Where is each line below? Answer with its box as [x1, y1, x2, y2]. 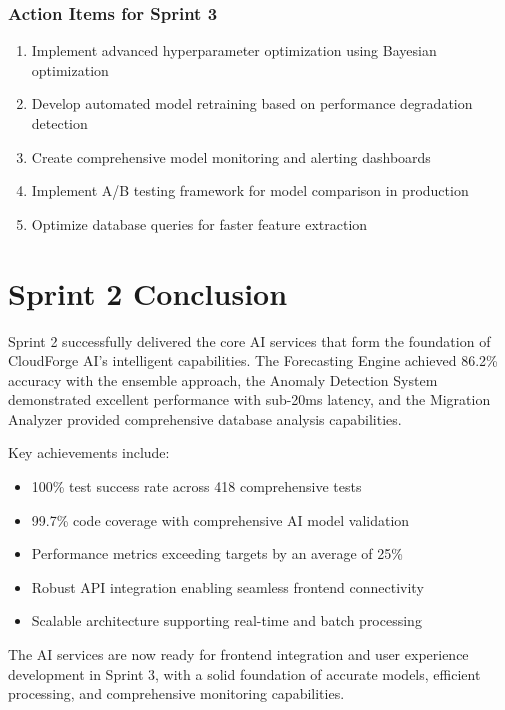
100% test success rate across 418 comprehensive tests [31, 476, 362, 497]
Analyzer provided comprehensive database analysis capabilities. [8, 408, 402, 429]
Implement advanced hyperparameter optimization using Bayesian [31, 40, 437, 61]
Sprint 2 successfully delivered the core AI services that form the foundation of [8, 330, 491, 351]
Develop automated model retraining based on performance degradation [31, 93, 473, 114]
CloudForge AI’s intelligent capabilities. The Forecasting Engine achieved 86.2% [8, 350, 498, 371]
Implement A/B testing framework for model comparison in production [31, 180, 469, 201]
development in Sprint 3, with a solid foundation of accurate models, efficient [8, 663, 481, 684]
